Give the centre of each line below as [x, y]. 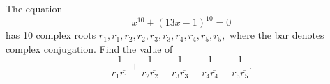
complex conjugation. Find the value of [89, 48]
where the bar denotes [277, 35]
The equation [34, 8]
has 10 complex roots [51, 35]
